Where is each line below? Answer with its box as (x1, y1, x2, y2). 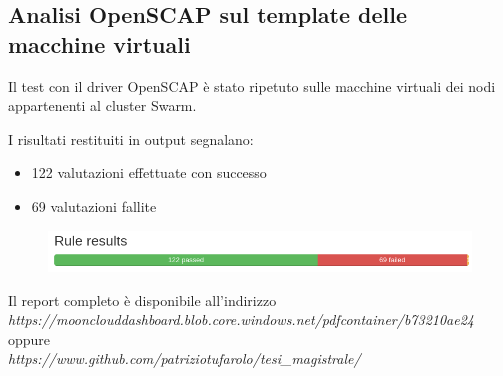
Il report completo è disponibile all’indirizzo (8, 289, 277, 310)
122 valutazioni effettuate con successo (31, 162, 267, 183)
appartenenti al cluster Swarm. (8, 95, 197, 116)
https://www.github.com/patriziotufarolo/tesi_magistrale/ (8, 348, 361, 369)
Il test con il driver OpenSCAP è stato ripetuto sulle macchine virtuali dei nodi (8, 75, 496, 96)
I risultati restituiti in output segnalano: (8, 128, 254, 149)
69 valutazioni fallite (31, 195, 157, 216)
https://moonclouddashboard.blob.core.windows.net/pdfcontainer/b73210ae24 (8, 309, 475, 330)
